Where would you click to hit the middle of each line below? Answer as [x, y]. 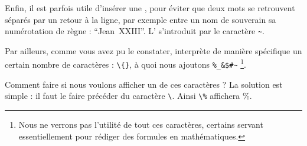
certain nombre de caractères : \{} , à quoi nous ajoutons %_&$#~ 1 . [126, 64]
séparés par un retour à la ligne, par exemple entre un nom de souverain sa [141, 19]
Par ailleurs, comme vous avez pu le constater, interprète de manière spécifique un [153, 50]
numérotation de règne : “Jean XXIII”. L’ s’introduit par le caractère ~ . [135, 31]
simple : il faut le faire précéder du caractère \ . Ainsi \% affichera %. [128, 96]
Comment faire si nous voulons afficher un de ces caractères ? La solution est [144, 84]
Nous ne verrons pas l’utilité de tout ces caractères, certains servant [141, 124]
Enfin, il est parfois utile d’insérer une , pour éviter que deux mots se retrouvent [150, 8]
